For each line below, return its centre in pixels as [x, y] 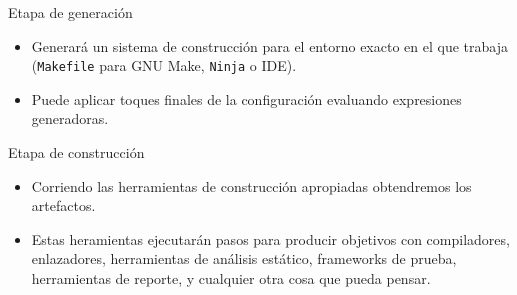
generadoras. [70, 118]
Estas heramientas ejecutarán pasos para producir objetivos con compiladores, [270, 238]
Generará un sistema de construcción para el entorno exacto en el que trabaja [269, 45]
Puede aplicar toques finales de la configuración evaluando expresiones [246, 98]
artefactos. [63, 205]
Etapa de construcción [76, 152]
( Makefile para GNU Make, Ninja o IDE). [164, 65]
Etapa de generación [70, 12]
